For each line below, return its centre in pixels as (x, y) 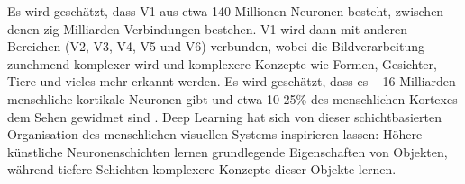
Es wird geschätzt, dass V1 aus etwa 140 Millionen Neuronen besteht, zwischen (226, 11)
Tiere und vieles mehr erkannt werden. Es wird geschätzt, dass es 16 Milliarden (232, 81)
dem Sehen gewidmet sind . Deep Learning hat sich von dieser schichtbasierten (224, 116)
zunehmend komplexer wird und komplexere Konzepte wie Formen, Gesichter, (222, 63)
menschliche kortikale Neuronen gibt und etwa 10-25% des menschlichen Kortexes (232, 98)
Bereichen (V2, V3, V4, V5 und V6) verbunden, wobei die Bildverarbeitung (216, 46)
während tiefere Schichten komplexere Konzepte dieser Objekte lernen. (202, 169)
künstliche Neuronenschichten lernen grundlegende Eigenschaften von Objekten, (228, 151)
